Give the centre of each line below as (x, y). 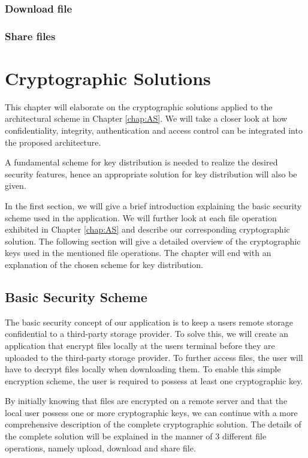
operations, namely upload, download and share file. (100, 448)
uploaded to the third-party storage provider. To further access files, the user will (154, 357)
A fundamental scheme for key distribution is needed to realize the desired (141, 162)
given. (16, 186)
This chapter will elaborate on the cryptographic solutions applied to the (139, 106)
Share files (30, 36)
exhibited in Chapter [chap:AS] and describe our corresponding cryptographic (147, 229)
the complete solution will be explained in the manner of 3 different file (136, 436)
